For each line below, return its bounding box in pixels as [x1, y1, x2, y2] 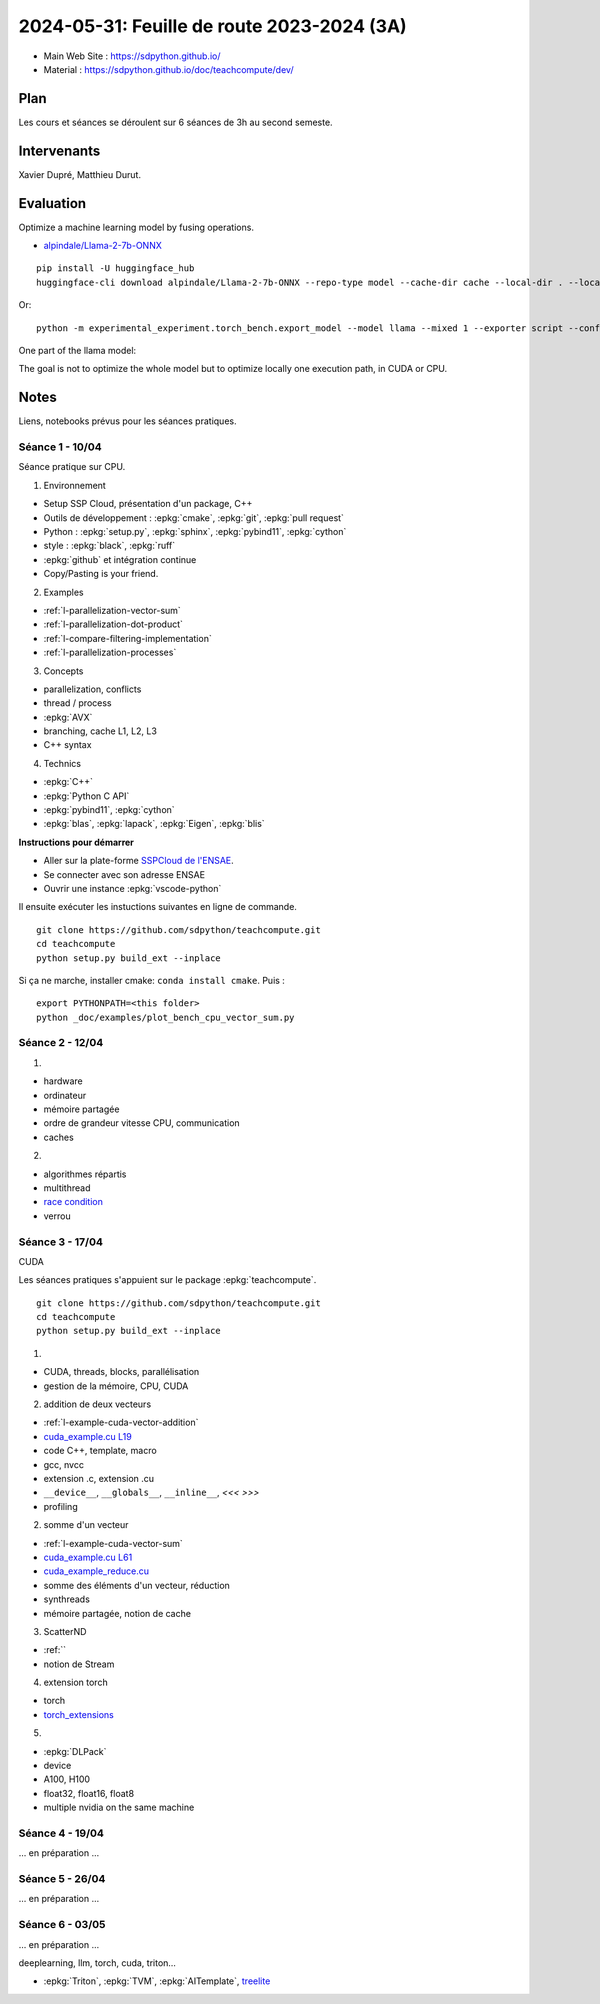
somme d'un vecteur [43, 1519, 129, 1531]
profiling [43, 1500, 79, 1512]
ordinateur [43, 1089, 87, 1101]
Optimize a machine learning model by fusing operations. [18, 221, 255, 233]
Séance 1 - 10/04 [18, 440, 102, 454]
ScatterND [43, 1625, 87, 1637]
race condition [43, 1196, 104, 1208]
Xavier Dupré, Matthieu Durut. [18, 168, 142, 180]
